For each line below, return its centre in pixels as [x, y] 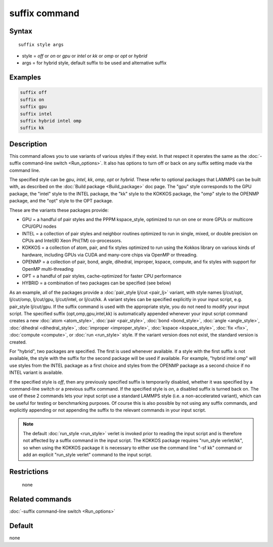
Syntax [21, 31]
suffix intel [36, 114]
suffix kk [32, 128]
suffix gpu [33, 107]
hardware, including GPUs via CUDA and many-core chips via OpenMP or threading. [110, 255]
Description [28, 144]
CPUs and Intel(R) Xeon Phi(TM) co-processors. [72, 241]
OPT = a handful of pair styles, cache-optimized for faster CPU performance [102, 276]
